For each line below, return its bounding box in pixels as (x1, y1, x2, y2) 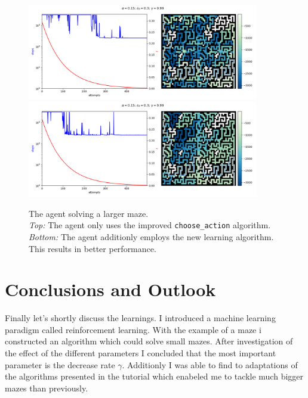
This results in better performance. (29, 242, 156, 254)
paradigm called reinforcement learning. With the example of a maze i (5, 323, 261, 335)
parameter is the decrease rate (5, 358, 115, 371)
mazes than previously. (5, 381, 88, 394)
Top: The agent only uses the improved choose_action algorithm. (29, 219, 271, 231)
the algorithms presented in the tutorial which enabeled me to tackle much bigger (5, 370, 304, 383)
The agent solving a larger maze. (29, 207, 149, 219)
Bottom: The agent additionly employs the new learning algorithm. (29, 230, 274, 242)
